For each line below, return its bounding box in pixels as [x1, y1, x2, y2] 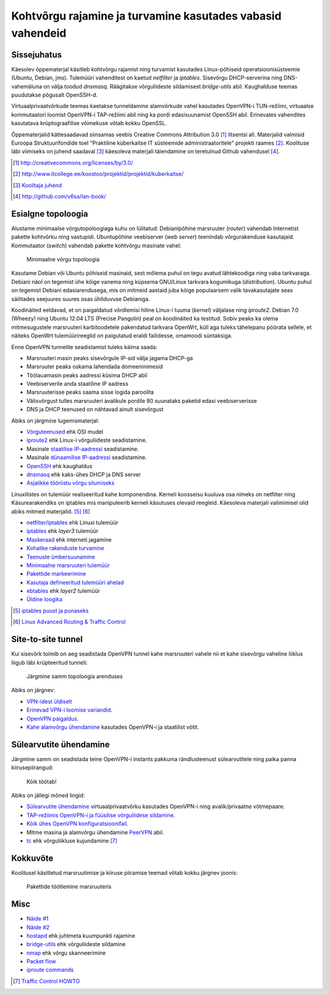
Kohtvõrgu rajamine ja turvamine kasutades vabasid [11, 9, 281, 23]
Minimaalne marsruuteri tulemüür [26, 562, 110, 569]
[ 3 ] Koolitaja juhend [13, 181, 62, 189]
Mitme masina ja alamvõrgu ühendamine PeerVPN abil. [26, 828, 164, 836]
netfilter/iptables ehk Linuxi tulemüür [26, 519, 119, 526]
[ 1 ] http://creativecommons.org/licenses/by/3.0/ [13, 159, 133, 166]
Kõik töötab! [26, 778, 57, 785]
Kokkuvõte [11, 853, 54, 863]
